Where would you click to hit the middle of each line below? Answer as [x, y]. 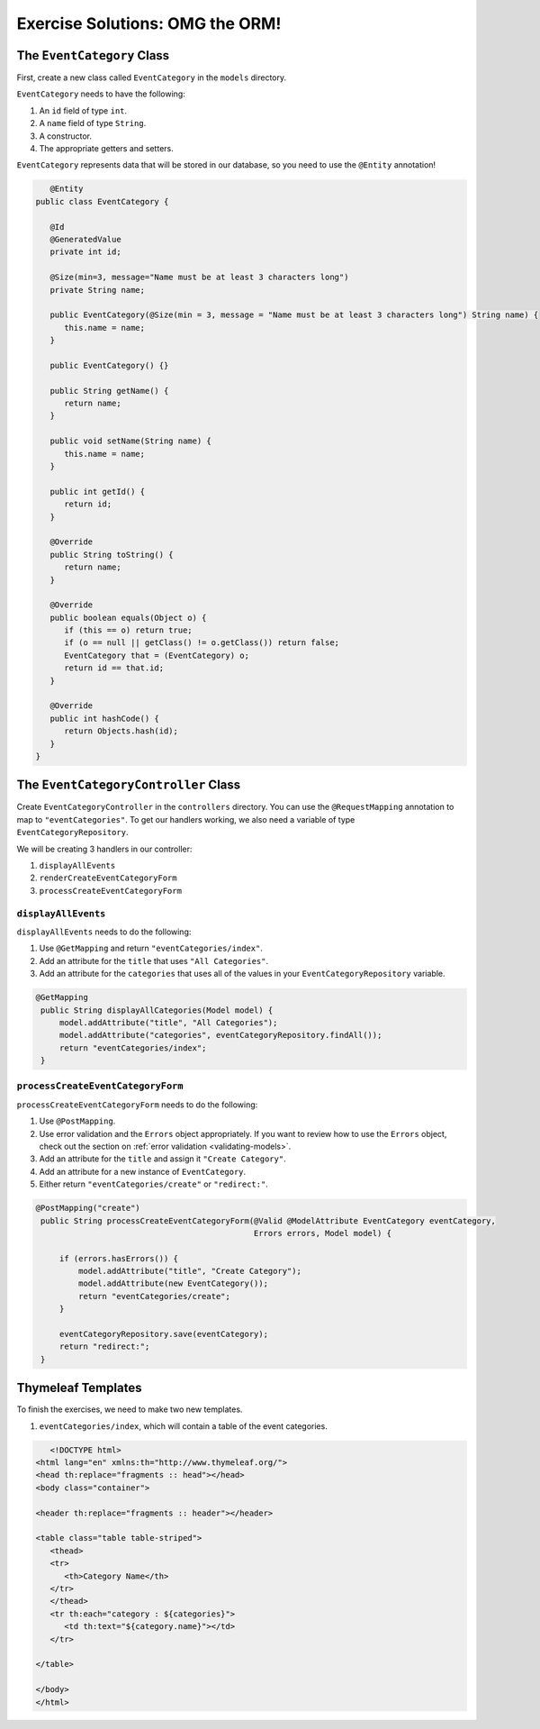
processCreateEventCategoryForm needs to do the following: [137, 1105]
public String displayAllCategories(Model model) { [157, 1010]
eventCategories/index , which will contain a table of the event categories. [183, 1426]
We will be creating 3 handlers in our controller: [104, 849]
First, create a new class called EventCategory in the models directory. [152, 77]
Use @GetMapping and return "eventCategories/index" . [151, 948]
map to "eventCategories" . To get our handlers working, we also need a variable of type [186, 819]
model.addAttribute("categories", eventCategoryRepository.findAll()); [220, 1035]
